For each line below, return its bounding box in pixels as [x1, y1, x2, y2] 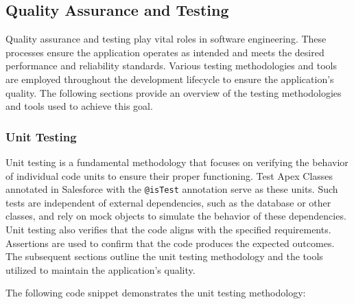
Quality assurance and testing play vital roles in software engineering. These [5, 32, 327, 46]
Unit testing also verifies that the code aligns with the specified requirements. [5, 222, 331, 237]
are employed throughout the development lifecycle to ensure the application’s [5, 71, 334, 86]
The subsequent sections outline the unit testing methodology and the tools [5, 249, 323, 264]
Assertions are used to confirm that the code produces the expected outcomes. [5, 235, 335, 250]
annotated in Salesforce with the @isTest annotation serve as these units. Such [5, 182, 338, 196]
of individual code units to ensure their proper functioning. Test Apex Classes [5, 168, 333, 183]
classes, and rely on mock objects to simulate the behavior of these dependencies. [5, 209, 346, 223]
